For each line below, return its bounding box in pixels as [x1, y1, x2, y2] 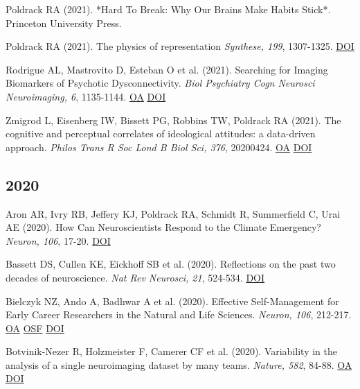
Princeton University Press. [6, 15, 122, 30]
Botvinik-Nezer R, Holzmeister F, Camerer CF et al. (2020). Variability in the [6, 344, 337, 358]
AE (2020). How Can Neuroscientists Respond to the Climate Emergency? [6, 220, 321, 234]
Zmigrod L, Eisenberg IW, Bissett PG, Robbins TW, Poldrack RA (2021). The [6, 112, 341, 127]
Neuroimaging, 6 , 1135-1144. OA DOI [6, 89, 166, 103]
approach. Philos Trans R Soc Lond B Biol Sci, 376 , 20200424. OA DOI [6, 139, 312, 154]
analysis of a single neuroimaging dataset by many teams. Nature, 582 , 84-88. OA [6, 357, 352, 372]
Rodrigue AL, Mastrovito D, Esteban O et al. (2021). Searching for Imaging [6, 62, 328, 76]
